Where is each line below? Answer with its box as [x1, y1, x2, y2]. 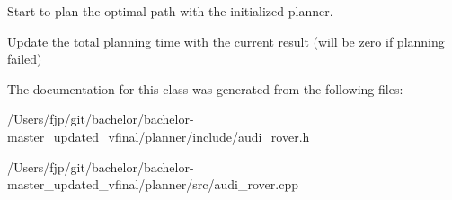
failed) [7, 49, 42, 68]
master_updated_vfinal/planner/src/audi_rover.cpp [7, 175, 298, 194]
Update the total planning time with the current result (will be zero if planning [7, 31, 445, 50]
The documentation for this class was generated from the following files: [7, 79, 403, 98]
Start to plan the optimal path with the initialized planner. [7, 2, 333, 20]
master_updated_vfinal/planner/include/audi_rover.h [7, 126, 310, 145]
